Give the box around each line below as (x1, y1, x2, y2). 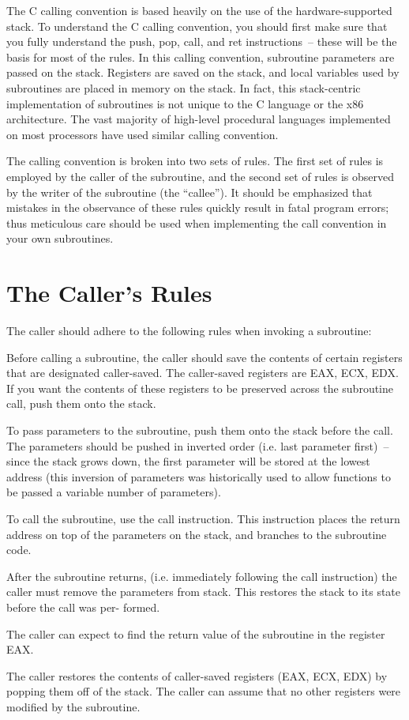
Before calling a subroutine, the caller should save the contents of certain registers (6, 349, 403, 365)
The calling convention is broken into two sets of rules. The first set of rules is (6, 153, 384, 169)
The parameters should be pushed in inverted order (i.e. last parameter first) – (6, 437, 389, 454)
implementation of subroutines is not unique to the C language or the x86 (6, 95, 364, 111)
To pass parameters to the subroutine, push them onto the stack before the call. (6, 422, 393, 438)
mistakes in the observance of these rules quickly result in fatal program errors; (6, 199, 389, 216)
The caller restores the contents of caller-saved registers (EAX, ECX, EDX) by (6, 667, 388, 684)
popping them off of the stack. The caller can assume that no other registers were (6, 683, 401, 699)
